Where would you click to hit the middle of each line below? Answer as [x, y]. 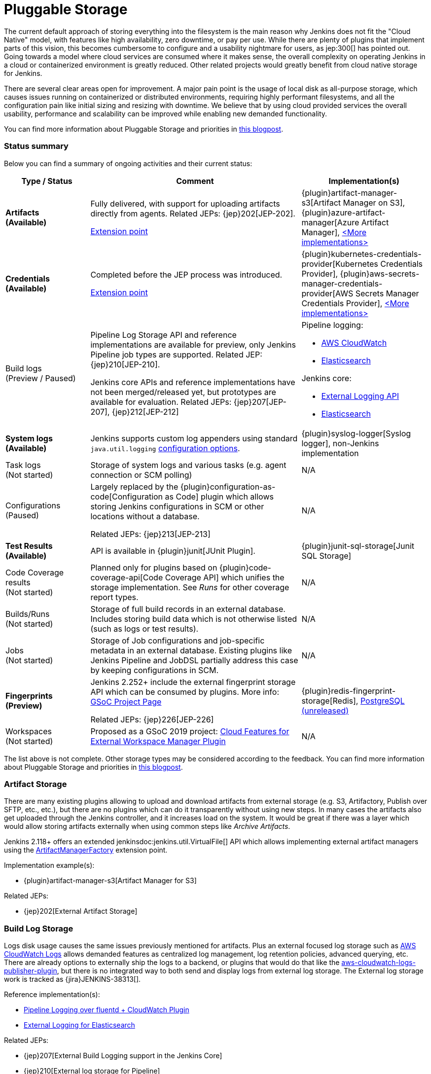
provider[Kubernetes [340, 264]
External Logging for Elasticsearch [79, 1025]
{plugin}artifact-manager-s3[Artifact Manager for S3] [110, 881]
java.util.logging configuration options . [165, 448]
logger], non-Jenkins [340, 443]
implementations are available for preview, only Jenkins [193, 344]
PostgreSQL [382, 700]
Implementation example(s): [49, 865]
